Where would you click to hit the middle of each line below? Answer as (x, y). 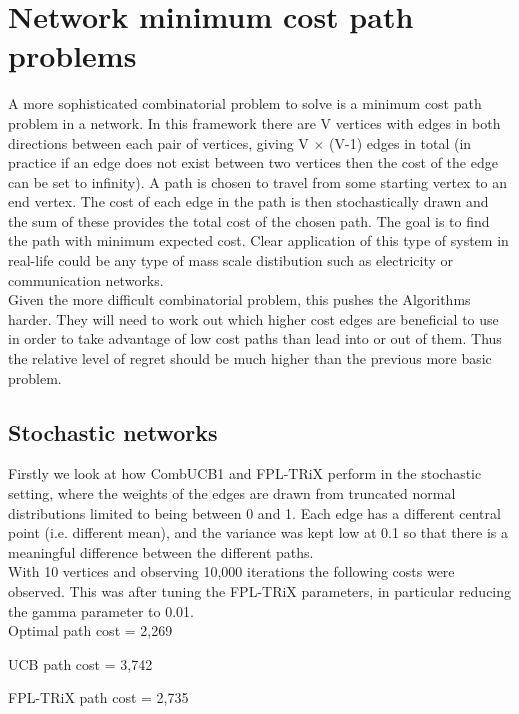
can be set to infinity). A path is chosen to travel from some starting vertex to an (258, 181)
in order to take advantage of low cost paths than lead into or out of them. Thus (255, 338)
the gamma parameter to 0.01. (101, 610)
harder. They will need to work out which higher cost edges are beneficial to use (253, 318)
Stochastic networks (113, 431)
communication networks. (86, 279)
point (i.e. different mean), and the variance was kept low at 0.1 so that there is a (258, 532)
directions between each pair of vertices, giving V (158, 142)
